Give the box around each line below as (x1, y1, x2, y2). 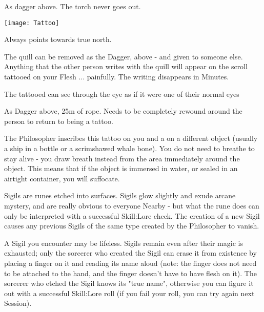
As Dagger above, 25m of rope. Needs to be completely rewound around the (4, 106, 242, 116)
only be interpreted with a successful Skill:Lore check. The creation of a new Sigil (4, 210, 260, 221)
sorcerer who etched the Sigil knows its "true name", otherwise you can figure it (4, 278, 254, 288)
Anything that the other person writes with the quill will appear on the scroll (4, 61, 248, 72)
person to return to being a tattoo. (4, 115, 113, 126)
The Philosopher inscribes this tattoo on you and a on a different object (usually (4, 133, 258, 143)
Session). (4, 298, 32, 308)
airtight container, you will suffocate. (4, 173, 120, 183)
